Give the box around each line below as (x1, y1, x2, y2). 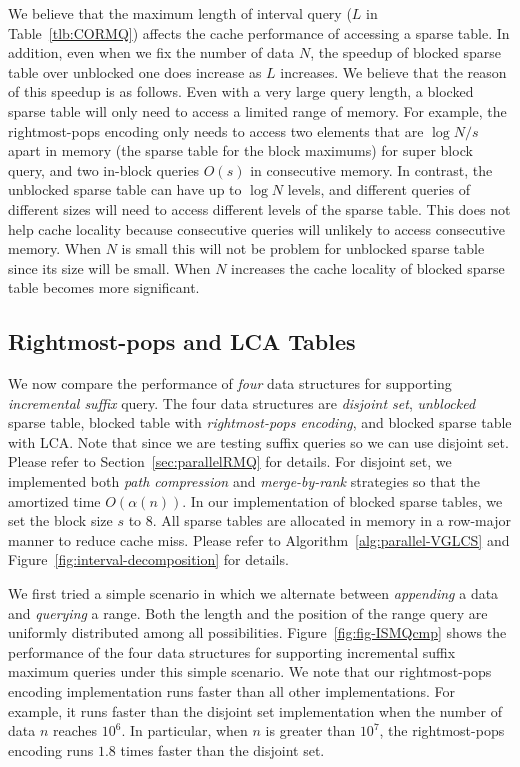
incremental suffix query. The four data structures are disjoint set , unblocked (8, 392, 476, 413)
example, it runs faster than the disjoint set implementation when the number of (8, 700, 502, 721)
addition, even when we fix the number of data (8, 42, 295, 63)
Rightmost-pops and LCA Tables (8, 326, 356, 357)
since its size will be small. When (8, 257, 211, 278)
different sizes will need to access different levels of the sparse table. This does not (8, 198, 511, 219)
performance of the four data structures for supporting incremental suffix (8, 641, 456, 662)
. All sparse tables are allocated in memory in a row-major (152, 510, 511, 531)
